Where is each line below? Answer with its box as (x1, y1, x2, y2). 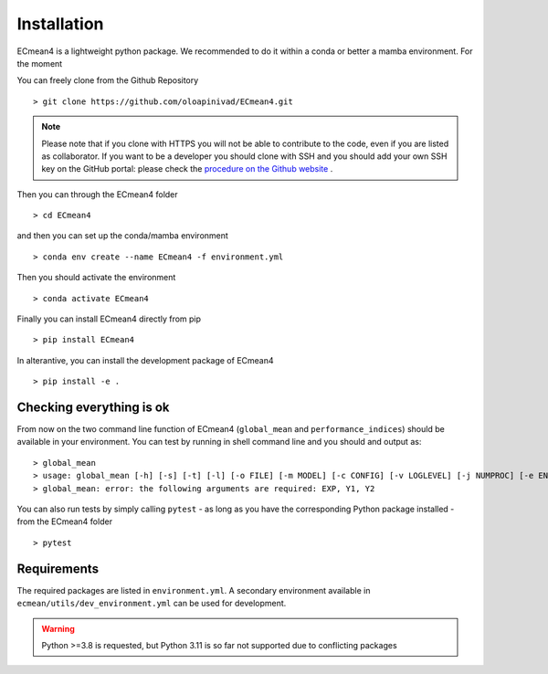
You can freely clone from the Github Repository (16, 75, 199, 86)
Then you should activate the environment (16, 272, 176, 283)
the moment (16, 58, 63, 68)
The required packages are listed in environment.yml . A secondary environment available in (16, 584, 371, 595)
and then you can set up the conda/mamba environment (16, 230, 228, 241)
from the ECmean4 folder (16, 516, 113, 527)
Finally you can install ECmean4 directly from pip (16, 313, 201, 324)
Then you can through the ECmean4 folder (16, 188, 178, 200)
